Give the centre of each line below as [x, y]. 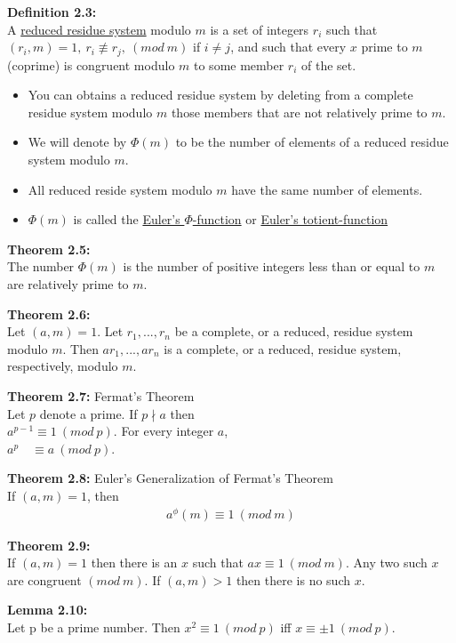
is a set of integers [260, 29]
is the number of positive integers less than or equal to [272, 266]
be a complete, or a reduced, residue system [294, 331]
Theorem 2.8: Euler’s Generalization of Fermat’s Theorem [170, 478]
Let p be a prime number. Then [94, 627]
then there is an [134, 563]
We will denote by [77, 142]
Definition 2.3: [52, 12]
